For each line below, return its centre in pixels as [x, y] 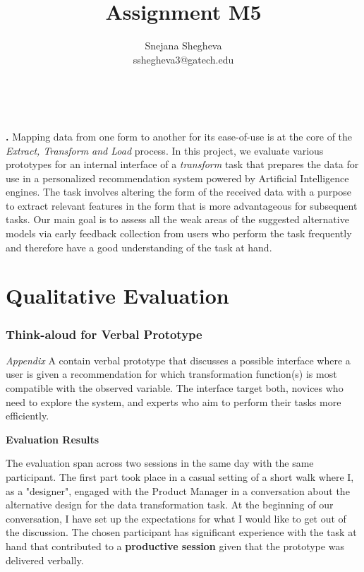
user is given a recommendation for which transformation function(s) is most [171, 374]
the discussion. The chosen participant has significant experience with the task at [181, 532]
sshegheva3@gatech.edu [183, 59]
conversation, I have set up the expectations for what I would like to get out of [176, 518]
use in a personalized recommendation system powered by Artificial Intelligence [177, 178]
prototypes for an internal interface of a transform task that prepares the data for [182, 164]
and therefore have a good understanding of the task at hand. [139, 247]
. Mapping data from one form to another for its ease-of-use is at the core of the [179, 136]
